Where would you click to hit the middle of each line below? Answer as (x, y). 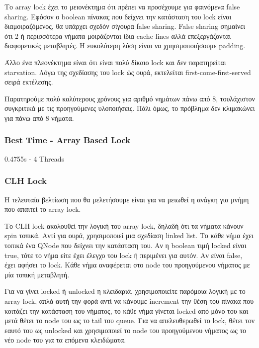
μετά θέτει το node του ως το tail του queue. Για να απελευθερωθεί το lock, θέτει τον (129, 320)
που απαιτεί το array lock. (43, 209)
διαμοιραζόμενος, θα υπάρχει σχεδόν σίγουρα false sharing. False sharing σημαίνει (125, 26)
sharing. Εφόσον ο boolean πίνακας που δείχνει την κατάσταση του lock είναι (118, 16)
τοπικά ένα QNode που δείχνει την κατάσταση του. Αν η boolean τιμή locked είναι (126, 245)
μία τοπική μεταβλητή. (37, 274)
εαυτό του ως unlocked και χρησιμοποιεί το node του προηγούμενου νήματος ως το (126, 330)
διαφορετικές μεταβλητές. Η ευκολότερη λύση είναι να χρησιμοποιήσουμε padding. (125, 45)
